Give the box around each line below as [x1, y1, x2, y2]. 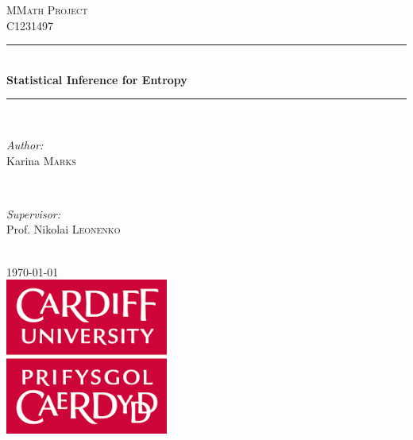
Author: [6, 136, 44, 152]
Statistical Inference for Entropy [6, 71, 187, 87]
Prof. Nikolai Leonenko [6, 221, 121, 237]
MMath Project [6, 2, 88, 17]
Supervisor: [6, 205, 60, 222]
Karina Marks [6, 152, 76, 168]
